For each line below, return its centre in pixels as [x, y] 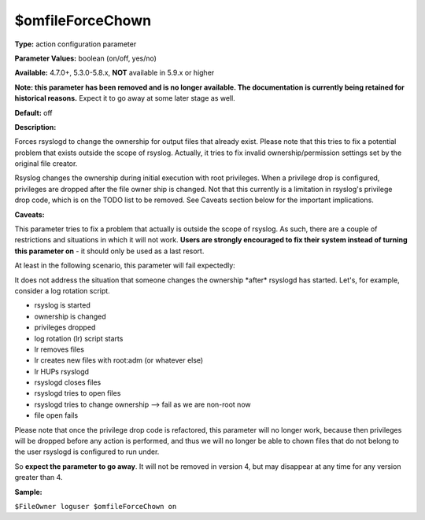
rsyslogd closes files [68, 382]
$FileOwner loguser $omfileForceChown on [96, 506]
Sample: [28, 492]
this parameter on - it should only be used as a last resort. [109, 251]
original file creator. [46, 164]
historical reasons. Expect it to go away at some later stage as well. [125, 98]
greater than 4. [39, 478]
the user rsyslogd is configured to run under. [87, 452]
